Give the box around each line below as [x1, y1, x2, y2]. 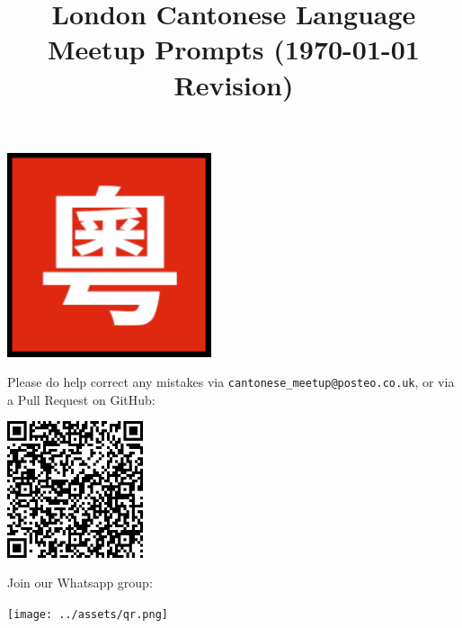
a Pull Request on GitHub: [7, 390, 155, 408]
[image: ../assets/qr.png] [7, 607, 168, 621]
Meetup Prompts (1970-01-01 [48, 31, 420, 67]
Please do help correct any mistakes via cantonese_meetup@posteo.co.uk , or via [7, 372, 455, 391]
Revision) [173, 66, 294, 103]
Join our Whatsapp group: [7, 573, 153, 592]
